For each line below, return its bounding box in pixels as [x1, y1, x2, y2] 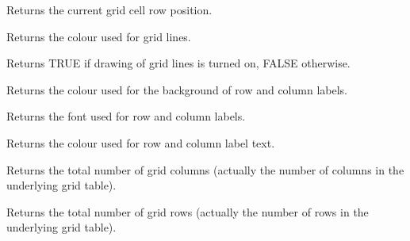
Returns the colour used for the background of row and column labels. [6, 81, 347, 98]
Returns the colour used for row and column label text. [6, 134, 275, 151]
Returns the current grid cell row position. [6, 2, 213, 17]
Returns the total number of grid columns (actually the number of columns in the [6, 161, 404, 178]
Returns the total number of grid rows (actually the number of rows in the [6, 203, 369, 220]
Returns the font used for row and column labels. [6, 108, 246, 124]
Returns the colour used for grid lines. [6, 28, 191, 44]
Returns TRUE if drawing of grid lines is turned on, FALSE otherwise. [6, 55, 351, 71]
